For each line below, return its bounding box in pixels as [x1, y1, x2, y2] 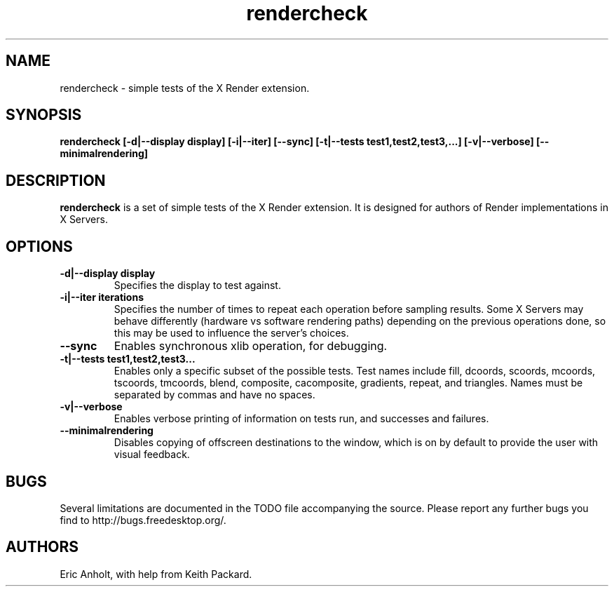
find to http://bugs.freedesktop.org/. [60, 513, 226, 526]
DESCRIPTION [6, 171, 106, 189]
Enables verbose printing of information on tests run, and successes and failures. [114, 412, 489, 425]
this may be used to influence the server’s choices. [114, 327, 349, 339]
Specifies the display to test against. [114, 279, 281, 292]
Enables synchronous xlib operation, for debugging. [114, 339, 388, 354]
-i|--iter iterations [60, 291, 144, 304]
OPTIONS [6, 237, 73, 255]
